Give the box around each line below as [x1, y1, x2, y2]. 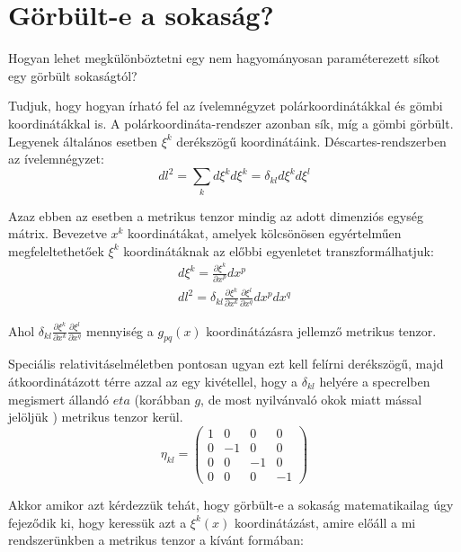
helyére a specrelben [319, 372, 430, 390]
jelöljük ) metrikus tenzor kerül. [8, 407, 183, 426]
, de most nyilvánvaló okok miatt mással [200, 389, 422, 408]
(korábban [134, 389, 191, 408]
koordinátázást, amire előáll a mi [234, 512, 416, 531]
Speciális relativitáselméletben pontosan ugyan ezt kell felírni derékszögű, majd [8, 354, 444, 373]
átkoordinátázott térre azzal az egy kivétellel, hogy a [8, 372, 298, 390]
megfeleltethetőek [8, 241, 104, 260]
